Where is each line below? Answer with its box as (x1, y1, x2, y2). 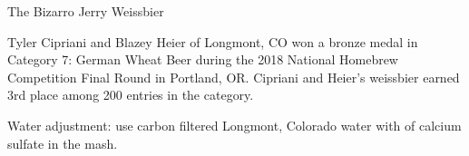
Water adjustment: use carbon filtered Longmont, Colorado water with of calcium (7, 115, 462, 134)
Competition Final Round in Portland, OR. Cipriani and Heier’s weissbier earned (7, 67, 460, 86)
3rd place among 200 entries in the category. (7, 85, 254, 104)
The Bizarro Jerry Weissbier (7, 2, 164, 20)
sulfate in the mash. (7, 133, 118, 152)
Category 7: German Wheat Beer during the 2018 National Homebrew (7, 50, 398, 69)
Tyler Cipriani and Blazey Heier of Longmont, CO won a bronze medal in (7, 32, 418, 51)
